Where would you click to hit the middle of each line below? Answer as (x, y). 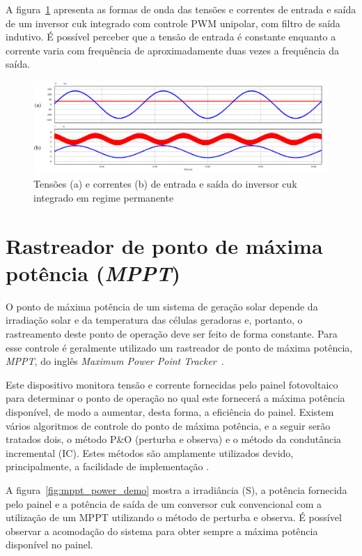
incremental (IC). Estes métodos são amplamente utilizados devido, (150, 452)
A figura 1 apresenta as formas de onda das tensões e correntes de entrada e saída (181, 9)
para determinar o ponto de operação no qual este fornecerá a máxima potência (175, 398)
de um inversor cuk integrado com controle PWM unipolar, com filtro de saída (173, 23)
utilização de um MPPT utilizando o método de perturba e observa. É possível (174, 517)
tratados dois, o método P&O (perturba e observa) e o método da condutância (174, 439)
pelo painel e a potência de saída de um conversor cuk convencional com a (164, 503)
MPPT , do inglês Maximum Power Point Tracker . (115, 361)
